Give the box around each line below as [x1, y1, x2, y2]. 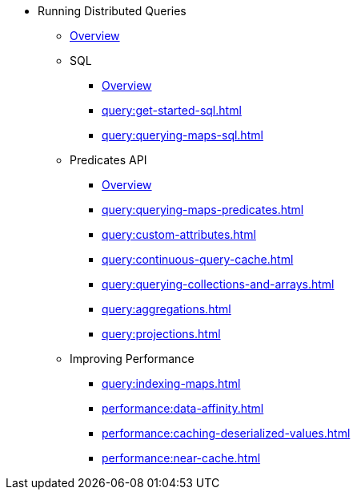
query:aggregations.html [102, 302, 231, 316]
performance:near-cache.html [102, 451, 261, 465]
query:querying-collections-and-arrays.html [102, 277, 335, 291]
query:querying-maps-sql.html [102, 128, 263, 142]
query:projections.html [102, 327, 221, 341]
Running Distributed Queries [38, 4, 187, 18]
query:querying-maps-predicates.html [102, 203, 304, 216]
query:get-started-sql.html [102, 103, 242, 117]
